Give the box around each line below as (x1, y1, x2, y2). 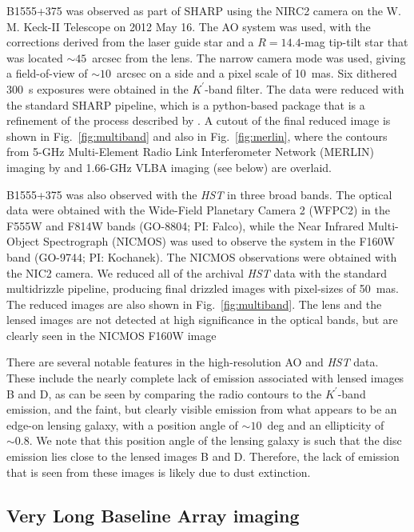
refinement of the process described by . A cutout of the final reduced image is (6, 112, 391, 129)
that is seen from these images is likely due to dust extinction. (6, 463, 311, 480)
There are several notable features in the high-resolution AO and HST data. (6, 354, 379, 370)
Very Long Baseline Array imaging (6, 502, 300, 527)
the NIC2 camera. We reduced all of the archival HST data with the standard (6, 264, 388, 281)
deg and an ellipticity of (267, 416, 384, 433)
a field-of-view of (6, 65, 88, 82)
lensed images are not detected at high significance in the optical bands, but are (6, 311, 398, 328)
